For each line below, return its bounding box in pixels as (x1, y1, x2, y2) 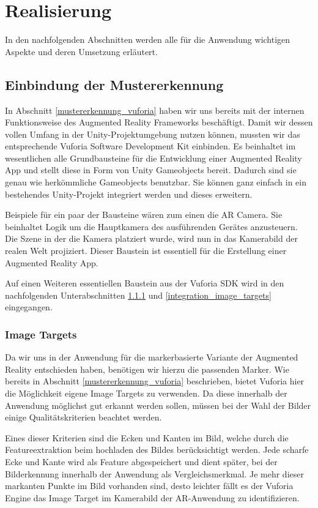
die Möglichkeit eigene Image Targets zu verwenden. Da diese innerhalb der (5, 387, 287, 400)
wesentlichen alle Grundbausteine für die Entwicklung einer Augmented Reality (5, 151, 302, 164)
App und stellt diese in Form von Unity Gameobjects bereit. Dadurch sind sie (5, 163, 297, 176)
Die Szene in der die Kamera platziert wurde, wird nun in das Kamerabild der (5, 232, 298, 245)
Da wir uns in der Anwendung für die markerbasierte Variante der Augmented (5, 351, 298, 364)
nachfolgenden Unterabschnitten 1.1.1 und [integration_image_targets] (5, 288, 272, 301)
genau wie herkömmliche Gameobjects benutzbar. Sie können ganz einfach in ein (5, 176, 306, 189)
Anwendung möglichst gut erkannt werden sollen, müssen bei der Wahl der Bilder (5, 398, 311, 411)
